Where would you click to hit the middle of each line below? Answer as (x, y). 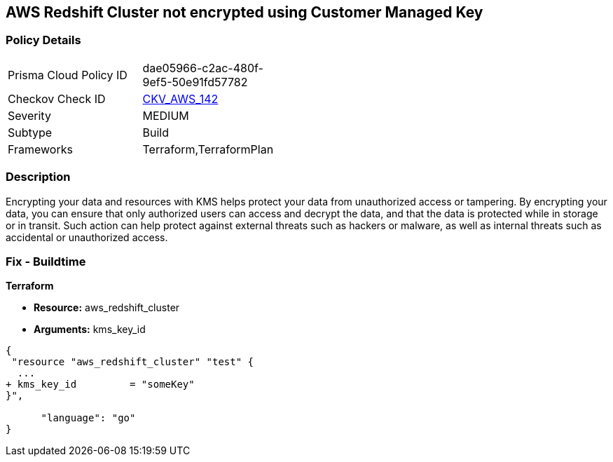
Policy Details (43, 40)
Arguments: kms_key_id (90, 329)
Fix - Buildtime (46, 261)
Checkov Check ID (57, 98)
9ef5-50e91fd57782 (195, 82)
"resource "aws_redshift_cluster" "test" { (133, 362)
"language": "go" (88, 418)
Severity (29, 115)
